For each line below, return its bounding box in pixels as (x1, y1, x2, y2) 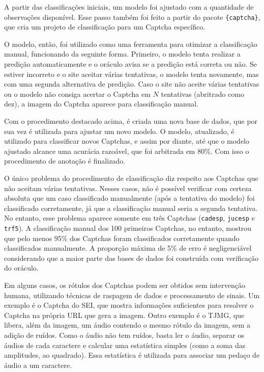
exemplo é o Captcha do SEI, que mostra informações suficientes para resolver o (4, 300, 254, 310)
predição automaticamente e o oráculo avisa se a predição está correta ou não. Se (4, 59, 257, 69)
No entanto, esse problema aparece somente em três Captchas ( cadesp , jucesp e (4, 212, 255, 223)
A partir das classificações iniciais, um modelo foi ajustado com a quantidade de (4, 2, 254, 12)
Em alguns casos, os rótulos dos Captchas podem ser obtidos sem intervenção (4, 280, 245, 290)
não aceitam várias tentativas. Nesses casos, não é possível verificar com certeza (4, 182, 252, 193)
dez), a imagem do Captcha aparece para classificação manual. (4, 98, 199, 109)
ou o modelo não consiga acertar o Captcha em (4, 88, 151, 99)
